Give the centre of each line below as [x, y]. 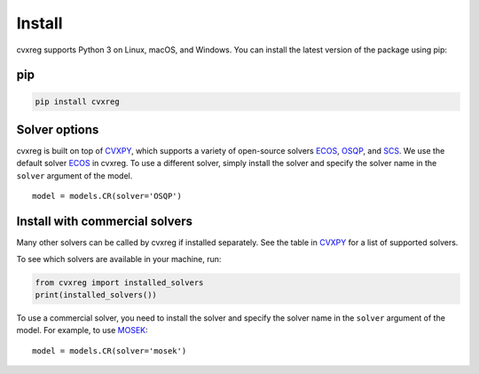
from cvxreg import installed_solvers [119, 282]
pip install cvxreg [77, 101]
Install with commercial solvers [104, 222]
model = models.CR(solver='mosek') [110, 350]
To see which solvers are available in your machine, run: [119, 259]
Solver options [58, 129]
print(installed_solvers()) [96, 294]
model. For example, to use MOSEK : [82, 330]
